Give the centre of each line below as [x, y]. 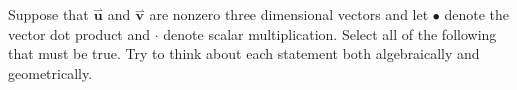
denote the [477, 14]
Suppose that [48, 14]
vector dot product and [79, 33]
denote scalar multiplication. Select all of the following [330, 33]
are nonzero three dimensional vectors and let [289, 14]
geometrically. [50, 72]
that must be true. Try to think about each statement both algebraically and [244, 53]
